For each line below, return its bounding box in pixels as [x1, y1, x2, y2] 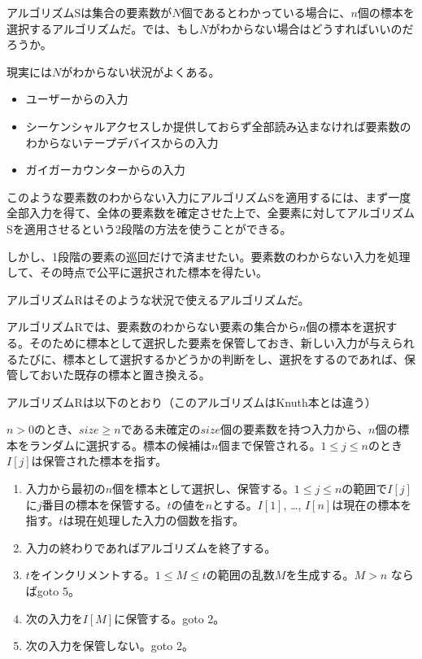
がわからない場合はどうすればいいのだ [208, 20, 414, 37]
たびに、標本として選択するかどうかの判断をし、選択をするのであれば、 [17, 350, 405, 367]
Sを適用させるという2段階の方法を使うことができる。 [7, 220, 292, 237]
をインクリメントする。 [29, 566, 155, 583]
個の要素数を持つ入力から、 [220, 421, 368, 438]
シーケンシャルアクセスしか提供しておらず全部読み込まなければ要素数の [25, 117, 411, 134]
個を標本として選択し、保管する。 [112, 480, 294, 497]
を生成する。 [285, 566, 355, 583]
